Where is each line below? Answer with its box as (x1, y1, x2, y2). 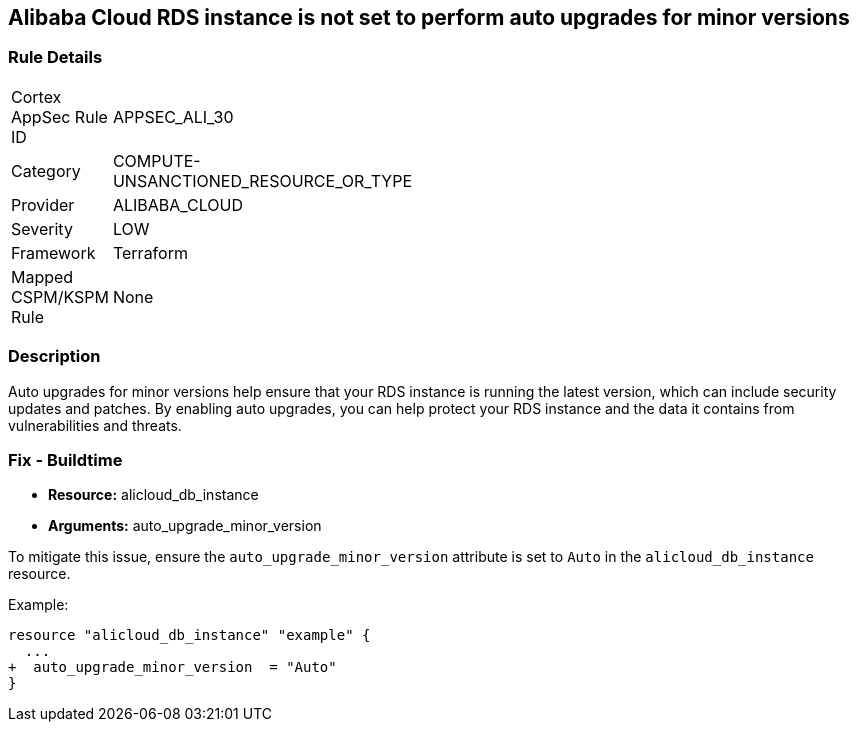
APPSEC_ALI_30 (112, 106, 234, 127)
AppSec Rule (11, 106, 108, 127)
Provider (11, 194, 75, 215)
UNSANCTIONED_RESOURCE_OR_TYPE (112, 170, 413, 191)
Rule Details (8, 47, 103, 68)
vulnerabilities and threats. (8, 416, 182, 434)
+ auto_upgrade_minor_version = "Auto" (8, 659, 337, 676)
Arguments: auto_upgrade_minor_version (48, 517, 322, 535)
